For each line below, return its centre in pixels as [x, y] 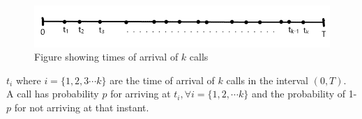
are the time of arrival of [162, 80]
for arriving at [141, 94]
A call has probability [53, 94]
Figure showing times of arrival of [106, 57]
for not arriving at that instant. [82, 108]
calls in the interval [267, 80]
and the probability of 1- [304, 94]
